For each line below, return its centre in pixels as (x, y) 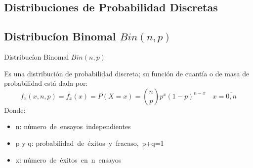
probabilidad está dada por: (46, 83)
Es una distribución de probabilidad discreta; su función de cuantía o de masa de (127, 73)
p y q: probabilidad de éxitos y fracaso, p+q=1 (90, 143)
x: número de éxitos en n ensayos (68, 159)
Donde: (15, 110)
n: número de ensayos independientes (73, 126)
